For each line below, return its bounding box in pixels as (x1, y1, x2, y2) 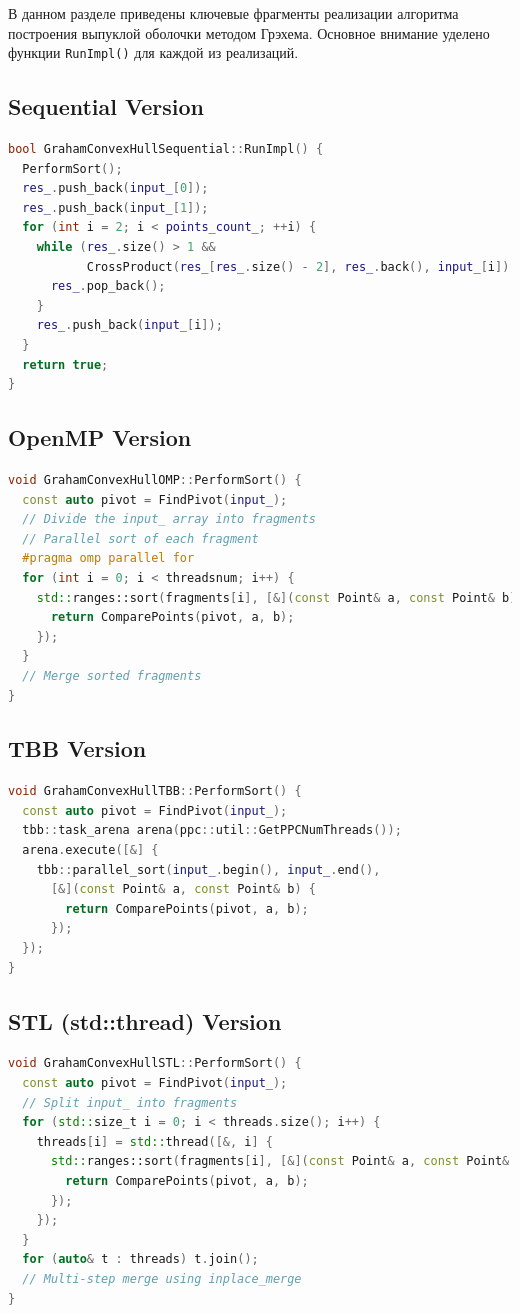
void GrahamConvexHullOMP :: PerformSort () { (8, 472, 302, 487)
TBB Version (8, 733, 147, 764)
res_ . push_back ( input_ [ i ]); (36, 318, 223, 333)
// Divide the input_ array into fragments (22, 512, 316, 527)
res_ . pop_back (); (50, 279, 166, 294)
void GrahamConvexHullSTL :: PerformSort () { (8, 1056, 302, 1071)
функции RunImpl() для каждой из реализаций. (8, 42, 299, 63)
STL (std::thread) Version (8, 1005, 282, 1036)
